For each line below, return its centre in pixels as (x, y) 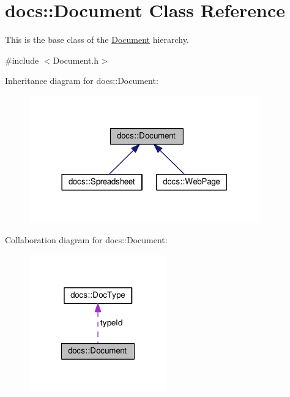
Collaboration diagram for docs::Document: (86, 240)
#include (22, 60)
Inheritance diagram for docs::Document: (82, 81)
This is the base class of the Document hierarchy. (97, 40)
